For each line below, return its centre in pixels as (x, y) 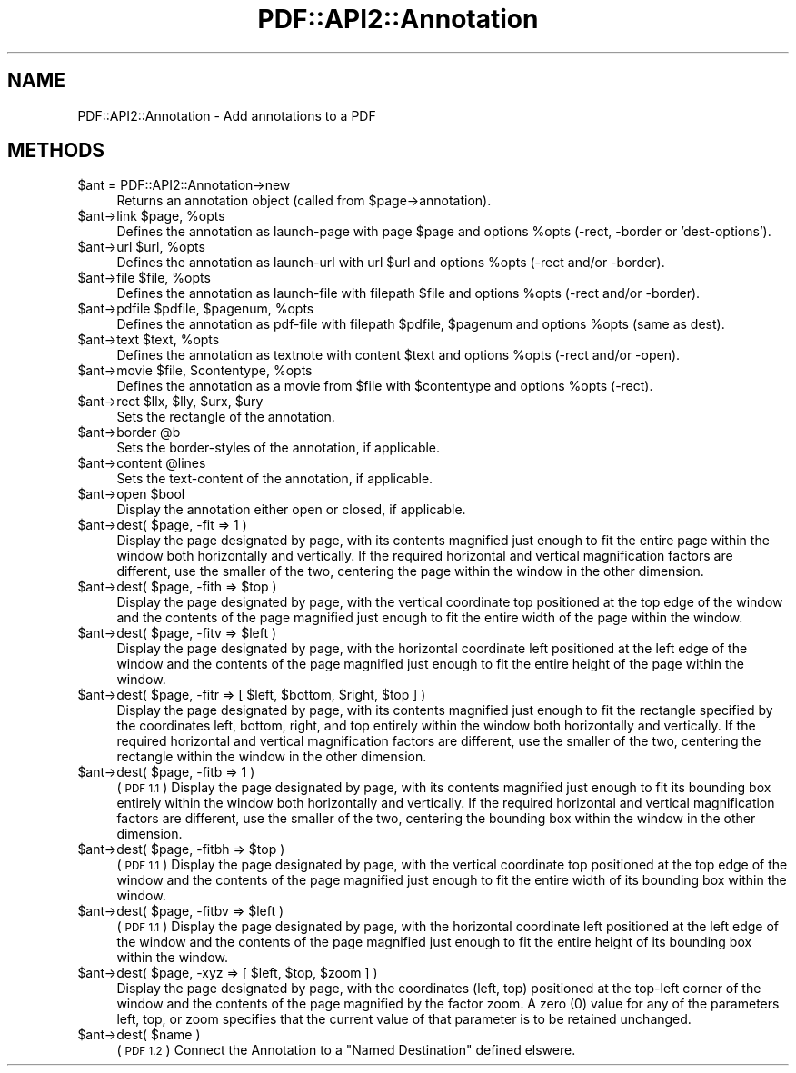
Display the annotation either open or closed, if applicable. (291, 510)
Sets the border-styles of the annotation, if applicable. (279, 448)
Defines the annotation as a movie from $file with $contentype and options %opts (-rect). (385, 386)
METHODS (56, 151)
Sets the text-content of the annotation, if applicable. (275, 479)
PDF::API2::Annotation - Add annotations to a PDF (227, 115)
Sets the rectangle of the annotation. (226, 417)
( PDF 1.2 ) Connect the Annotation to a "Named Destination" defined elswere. (346, 1050)
